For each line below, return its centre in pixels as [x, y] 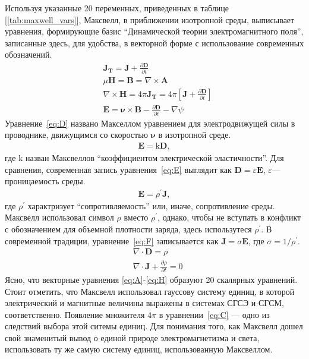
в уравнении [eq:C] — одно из [214, 314]
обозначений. [29, 54]
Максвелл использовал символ [59, 217]
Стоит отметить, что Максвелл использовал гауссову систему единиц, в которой [150, 291]
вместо [136, 217]
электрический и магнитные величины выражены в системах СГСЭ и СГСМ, [144, 303]
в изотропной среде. [195, 135]
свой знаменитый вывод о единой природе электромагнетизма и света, [132, 337]
